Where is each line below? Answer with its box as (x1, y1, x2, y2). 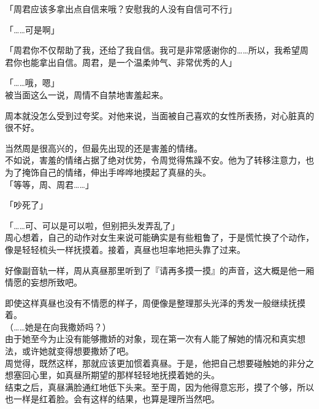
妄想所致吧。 (30, 276, 82, 289)
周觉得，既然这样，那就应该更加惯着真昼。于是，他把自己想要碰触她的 (5, 356, 288, 369)
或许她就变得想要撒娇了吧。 (21, 345, 134, 357)
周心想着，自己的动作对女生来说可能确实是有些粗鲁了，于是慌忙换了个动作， (5, 231, 314, 244)
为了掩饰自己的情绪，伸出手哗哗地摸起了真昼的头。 (5, 165, 211, 178)
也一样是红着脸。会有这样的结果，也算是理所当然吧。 (5, 392, 220, 405)
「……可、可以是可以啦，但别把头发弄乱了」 (5, 219, 180, 232)
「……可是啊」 (5, 23, 60, 36)
